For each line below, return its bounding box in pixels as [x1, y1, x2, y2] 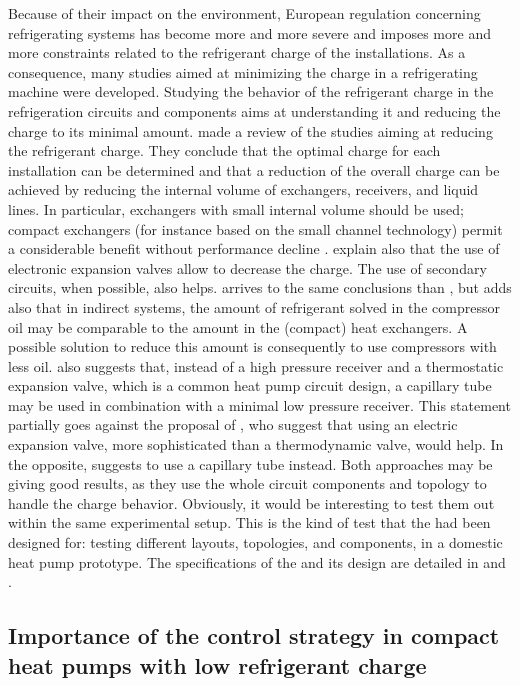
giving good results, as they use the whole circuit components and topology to [8, 473, 487, 494]
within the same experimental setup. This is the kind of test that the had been [8, 512, 491, 533]
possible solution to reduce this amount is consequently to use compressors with [8, 336, 497, 357]
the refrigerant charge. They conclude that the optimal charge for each [8, 140, 441, 161]
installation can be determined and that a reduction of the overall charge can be [8, 159, 500, 180]
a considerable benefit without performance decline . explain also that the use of [8, 238, 500, 259]
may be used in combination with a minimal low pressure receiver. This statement [8, 394, 511, 415]
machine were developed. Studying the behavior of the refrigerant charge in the [8, 81, 494, 102]
